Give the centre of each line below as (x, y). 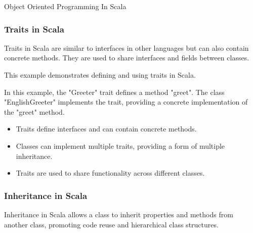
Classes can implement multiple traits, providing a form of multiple (120, 145)
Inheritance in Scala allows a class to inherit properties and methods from (119, 214)
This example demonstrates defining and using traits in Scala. (100, 75)
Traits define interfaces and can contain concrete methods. (106, 129)
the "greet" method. (34, 111)
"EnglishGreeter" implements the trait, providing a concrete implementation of (126, 102)
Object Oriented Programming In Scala (65, 6)
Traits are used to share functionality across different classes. (110, 173)
